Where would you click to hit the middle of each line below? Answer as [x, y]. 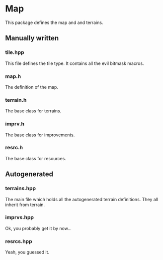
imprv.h [15, 124]
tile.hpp [15, 52]
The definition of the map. [32, 87]
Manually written [32, 38]
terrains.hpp [21, 189]
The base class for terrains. [33, 111]
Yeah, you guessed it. [27, 252]
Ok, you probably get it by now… [39, 228]
